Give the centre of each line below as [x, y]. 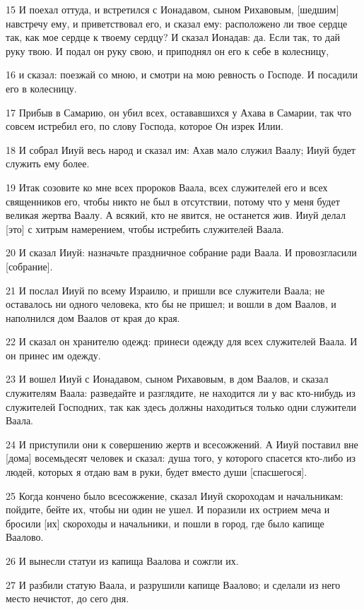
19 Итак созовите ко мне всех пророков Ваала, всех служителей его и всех [167, 187]
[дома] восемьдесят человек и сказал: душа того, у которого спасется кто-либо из [181, 458]
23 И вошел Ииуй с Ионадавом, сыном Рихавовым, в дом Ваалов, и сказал [167, 379]
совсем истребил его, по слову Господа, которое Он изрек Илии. [145, 126]
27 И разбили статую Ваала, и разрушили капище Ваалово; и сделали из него [173, 584]
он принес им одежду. [53, 355]
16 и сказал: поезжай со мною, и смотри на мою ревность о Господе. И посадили [182, 74]
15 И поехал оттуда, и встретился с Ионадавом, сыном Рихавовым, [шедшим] [172, 9]
